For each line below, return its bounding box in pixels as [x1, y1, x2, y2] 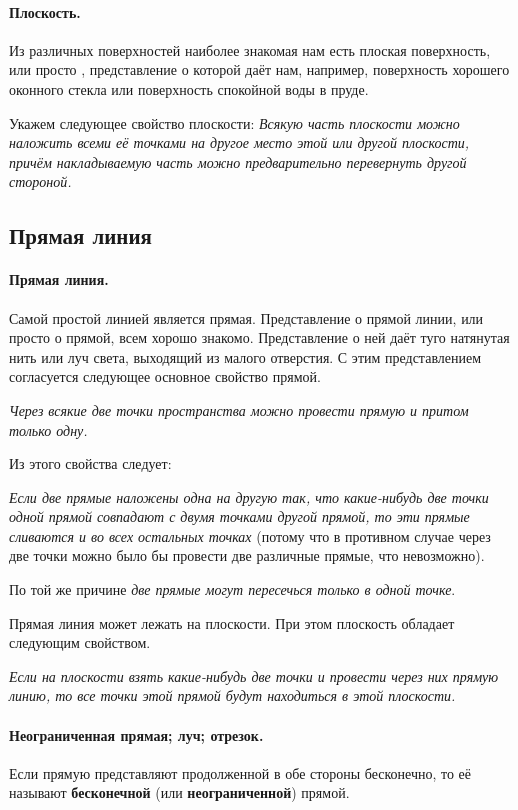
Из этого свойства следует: [9, 453, 172, 474]
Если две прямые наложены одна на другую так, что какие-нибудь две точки [9, 486, 489, 507]
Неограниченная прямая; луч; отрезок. [9, 724, 264, 745]
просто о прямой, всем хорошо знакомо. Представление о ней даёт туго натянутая [9, 327, 510, 348]
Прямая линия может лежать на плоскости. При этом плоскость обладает [9, 612, 455, 633]
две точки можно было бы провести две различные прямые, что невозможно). [9, 545, 485, 566]
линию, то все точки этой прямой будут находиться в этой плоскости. [9, 685, 456, 706]
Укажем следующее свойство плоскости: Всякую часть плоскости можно [9, 112, 460, 133]
